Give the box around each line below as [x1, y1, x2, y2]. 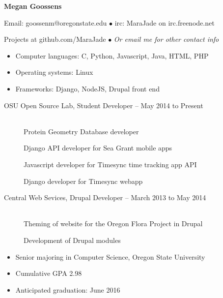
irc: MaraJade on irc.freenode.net [114, 17, 215, 28]
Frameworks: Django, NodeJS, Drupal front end [15, 83, 160, 93]
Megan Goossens [4, 1, 62, 11]
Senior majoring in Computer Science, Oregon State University [15, 251, 205, 262]
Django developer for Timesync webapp [24, 176, 143, 186]
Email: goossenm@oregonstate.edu [4, 17, 107, 28]
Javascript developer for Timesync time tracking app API [24, 159, 197, 169]
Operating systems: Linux [15, 67, 93, 77]
